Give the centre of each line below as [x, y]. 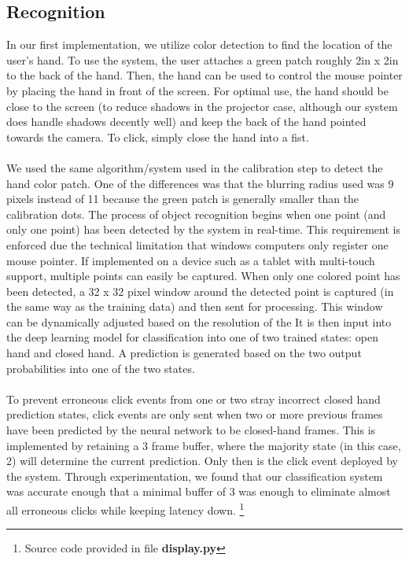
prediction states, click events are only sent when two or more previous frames [195, 414]
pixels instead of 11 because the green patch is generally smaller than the [183, 199]
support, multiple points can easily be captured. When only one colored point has [203, 276]
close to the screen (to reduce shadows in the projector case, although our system [202, 106]
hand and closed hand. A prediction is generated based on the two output [184, 353]
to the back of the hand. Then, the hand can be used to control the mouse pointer [204, 75]
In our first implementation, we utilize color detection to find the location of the [199, 44]
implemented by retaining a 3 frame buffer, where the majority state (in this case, [204, 445]
